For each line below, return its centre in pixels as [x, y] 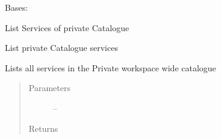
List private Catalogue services [61, 48]
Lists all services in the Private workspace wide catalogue [110, 67]
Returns [43, 128]
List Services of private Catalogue [67, 27]
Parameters [49, 88]
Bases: [17, 7]
